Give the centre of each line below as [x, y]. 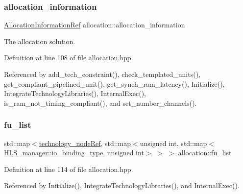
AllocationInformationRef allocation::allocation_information [95, 25]
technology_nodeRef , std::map [85, 143]
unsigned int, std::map [173, 143]
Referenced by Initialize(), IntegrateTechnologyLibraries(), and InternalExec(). [122, 185]
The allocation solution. [40, 41]
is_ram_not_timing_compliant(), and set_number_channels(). [100, 103]
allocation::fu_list [205, 153]
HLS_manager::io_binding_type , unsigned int [74, 153]
